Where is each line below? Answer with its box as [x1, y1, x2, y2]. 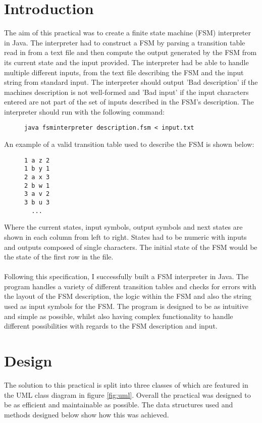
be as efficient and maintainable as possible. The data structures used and [4, 399, 233, 410]
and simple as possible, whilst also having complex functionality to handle [4, 310, 233, 321]
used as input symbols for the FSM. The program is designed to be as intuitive [4, 301, 248, 311]
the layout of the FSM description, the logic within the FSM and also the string [4, 291, 251, 301]
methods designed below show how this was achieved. [4, 409, 169, 419]
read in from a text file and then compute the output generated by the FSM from [4, 47, 257, 58]
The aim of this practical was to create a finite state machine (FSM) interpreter [4, 27, 251, 38]
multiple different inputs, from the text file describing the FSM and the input [4, 67, 244, 77]
